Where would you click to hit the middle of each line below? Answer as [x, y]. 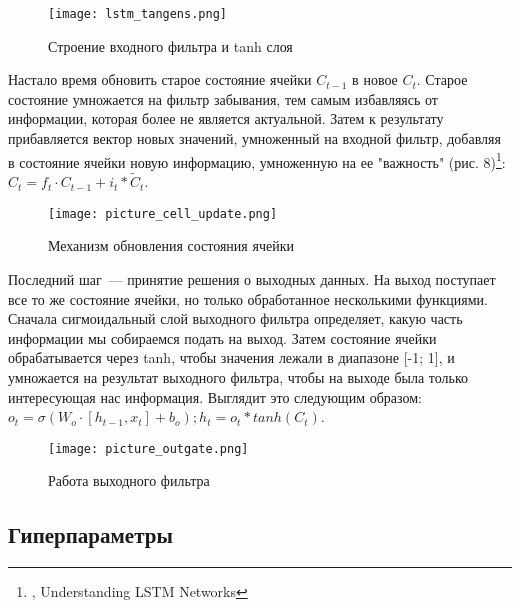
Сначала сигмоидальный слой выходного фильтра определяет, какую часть [235, 318]
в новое [375, 79]
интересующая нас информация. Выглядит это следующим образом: [215, 396]
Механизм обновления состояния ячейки [171, 245]
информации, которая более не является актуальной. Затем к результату [226, 118]
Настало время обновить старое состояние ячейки [160, 79]
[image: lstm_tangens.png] [137, 14]
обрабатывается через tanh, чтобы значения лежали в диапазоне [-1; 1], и [231, 357]
